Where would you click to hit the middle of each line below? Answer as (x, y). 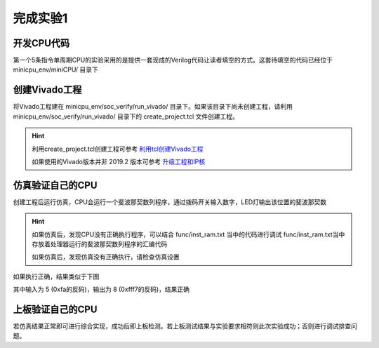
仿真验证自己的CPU (55, 185)
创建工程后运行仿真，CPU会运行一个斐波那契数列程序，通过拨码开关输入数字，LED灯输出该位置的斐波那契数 (170, 202)
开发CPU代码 (41, 43)
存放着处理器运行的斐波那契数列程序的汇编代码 (100, 244)
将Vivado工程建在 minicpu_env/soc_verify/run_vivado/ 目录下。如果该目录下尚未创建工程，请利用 (153, 107)
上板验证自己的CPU (55, 309)
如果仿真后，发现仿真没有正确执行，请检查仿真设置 (106, 257)
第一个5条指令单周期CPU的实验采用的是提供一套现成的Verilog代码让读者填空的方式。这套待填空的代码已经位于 (173, 60)
